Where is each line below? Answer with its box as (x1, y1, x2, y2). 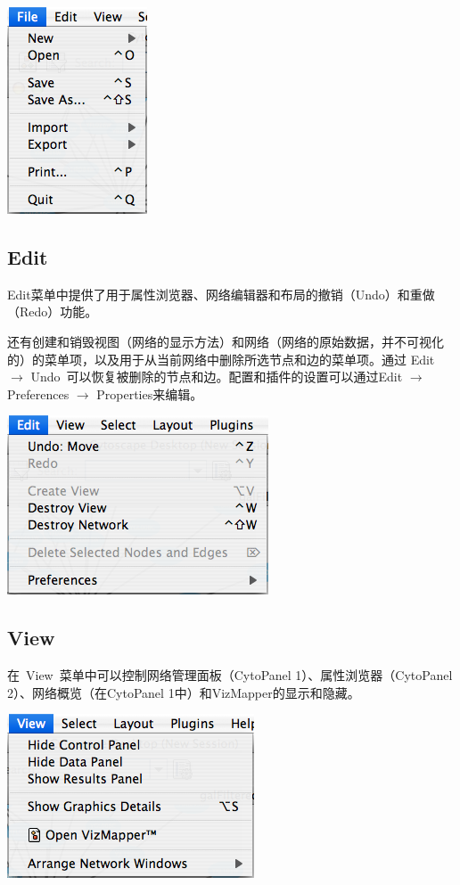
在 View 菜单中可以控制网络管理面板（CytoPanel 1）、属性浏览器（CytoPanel (7, 666, 453, 684)
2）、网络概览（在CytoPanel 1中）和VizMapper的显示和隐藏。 (7, 683, 360, 701)
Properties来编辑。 (96, 384, 203, 403)
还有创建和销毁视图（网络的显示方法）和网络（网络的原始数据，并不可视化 (7, 332, 444, 350)
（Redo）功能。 (7, 302, 98, 321)
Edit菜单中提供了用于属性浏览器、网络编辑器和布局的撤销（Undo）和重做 (7, 284, 435, 303)
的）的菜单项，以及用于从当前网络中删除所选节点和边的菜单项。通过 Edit (7, 349, 435, 368)
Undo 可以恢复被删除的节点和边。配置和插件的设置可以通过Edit (30, 367, 403, 386)
